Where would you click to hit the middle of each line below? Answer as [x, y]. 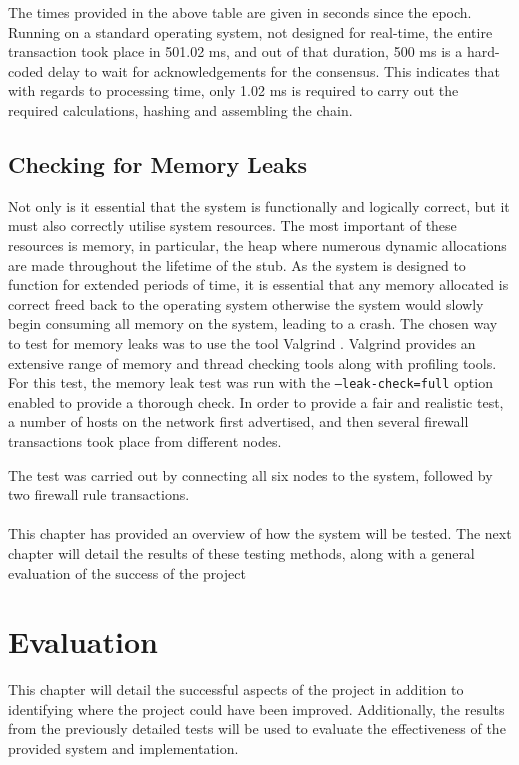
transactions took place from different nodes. [145, 440]
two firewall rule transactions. [99, 494]
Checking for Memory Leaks [157, 163]
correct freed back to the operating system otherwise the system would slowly [246, 303]
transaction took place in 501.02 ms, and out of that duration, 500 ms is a [235, 51]
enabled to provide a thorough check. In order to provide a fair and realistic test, [256, 401]
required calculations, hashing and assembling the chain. [180, 109]
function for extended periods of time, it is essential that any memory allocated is [258, 284]
